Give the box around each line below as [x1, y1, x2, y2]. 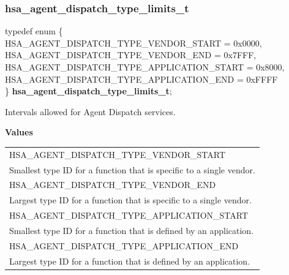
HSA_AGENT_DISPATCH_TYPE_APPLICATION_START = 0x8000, [5, 61, 285, 73]
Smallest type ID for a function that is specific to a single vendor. [9, 163, 255, 176]
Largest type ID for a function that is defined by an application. [9, 254, 250, 267]
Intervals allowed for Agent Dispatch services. [5, 105, 176, 118]
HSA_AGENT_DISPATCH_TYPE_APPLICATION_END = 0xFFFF [5, 72, 278, 85]
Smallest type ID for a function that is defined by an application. [9, 224, 254, 236]
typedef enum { [5, 24, 63, 37]
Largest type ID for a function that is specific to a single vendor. [9, 194, 252, 206]
